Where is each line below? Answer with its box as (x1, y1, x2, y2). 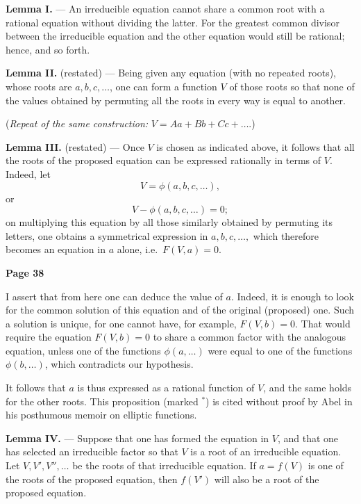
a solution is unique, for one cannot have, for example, (6, 316, 237, 330)
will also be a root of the (214, 471, 319, 486)
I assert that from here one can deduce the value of (6, 288, 223, 303)
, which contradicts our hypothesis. (44, 357, 194, 371)
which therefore (253, 228, 319, 243)
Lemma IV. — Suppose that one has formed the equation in (6, 430, 269, 445)
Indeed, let (6, 166, 51, 181)
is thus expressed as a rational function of (77, 380, 255, 395)
